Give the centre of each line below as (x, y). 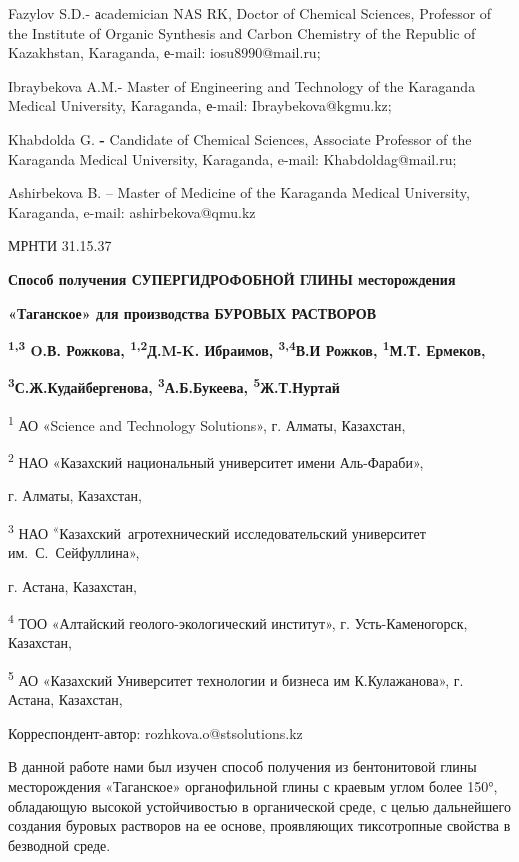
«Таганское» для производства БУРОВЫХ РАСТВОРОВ (192, 312)
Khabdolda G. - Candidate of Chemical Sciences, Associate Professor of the (240, 138)
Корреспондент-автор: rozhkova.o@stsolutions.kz (155, 732)
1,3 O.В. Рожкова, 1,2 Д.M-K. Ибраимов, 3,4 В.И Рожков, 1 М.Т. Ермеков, (247, 348)
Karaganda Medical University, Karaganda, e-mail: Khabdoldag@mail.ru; (232, 158)
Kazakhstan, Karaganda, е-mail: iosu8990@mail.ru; (164, 52)
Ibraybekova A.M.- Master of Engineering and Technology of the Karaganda (242, 85)
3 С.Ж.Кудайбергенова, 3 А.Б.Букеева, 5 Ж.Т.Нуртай (174, 386)
